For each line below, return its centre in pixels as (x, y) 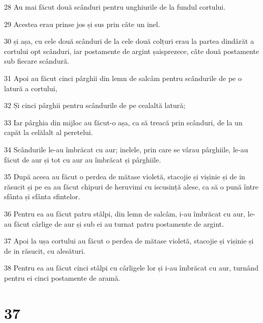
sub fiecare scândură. (37, 61)
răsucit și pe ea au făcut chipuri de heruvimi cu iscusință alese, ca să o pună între (131, 186)
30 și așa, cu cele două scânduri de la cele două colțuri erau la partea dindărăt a (129, 41)
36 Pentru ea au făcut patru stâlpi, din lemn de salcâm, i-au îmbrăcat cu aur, (125, 213)
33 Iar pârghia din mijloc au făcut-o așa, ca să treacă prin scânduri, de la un (123, 122)
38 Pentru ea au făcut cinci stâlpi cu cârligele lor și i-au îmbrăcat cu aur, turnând (131, 268)
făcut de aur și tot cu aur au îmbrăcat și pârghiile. (83, 159)
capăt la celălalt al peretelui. (49, 132)
